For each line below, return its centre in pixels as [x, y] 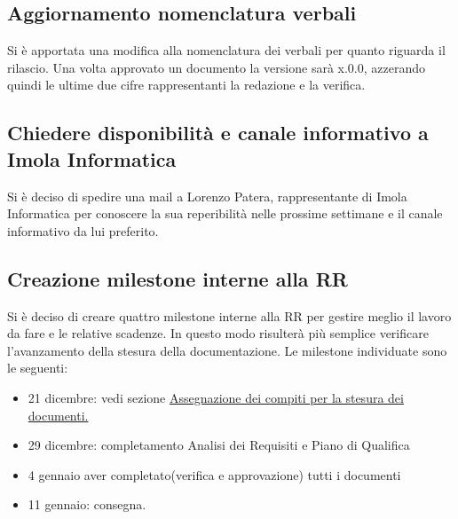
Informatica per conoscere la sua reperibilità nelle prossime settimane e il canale [225, 213]
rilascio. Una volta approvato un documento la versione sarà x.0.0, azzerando [216, 67]
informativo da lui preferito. [83, 230]
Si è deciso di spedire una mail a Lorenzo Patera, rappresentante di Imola [207, 196]
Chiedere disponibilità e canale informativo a [218, 133]
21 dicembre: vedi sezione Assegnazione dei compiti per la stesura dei [216, 397]
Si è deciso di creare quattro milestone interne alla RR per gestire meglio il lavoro [229, 315]
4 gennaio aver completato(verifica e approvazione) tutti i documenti [214, 474]
